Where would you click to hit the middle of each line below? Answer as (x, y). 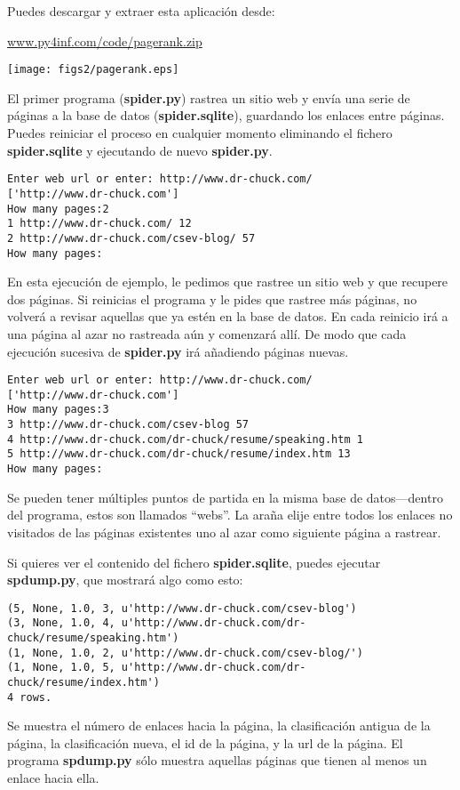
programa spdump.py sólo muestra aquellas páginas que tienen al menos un (217, 760)
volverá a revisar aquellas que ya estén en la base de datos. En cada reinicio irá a (228, 316)
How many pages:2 (58, 209)
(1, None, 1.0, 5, (61, 668)
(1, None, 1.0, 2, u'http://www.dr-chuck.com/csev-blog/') (185, 653)
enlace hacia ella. (53, 778)
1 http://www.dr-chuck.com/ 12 (99, 224)
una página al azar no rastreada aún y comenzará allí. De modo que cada (207, 333)
